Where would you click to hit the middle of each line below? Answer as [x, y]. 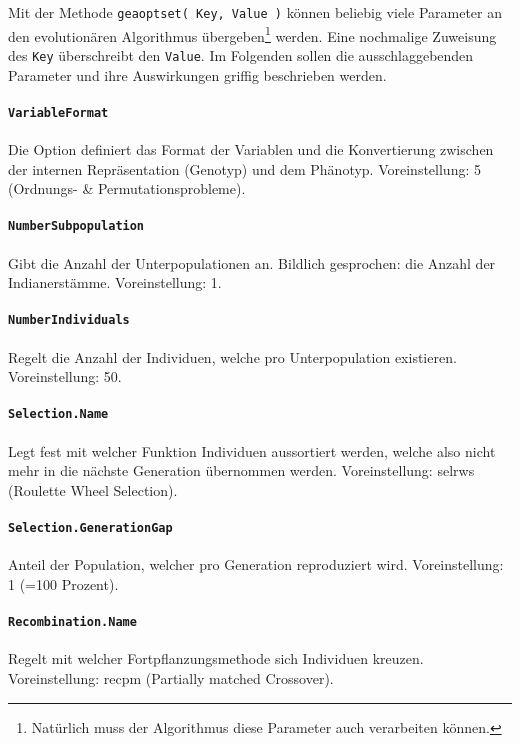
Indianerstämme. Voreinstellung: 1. [115, 282]
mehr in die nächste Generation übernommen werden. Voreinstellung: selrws [241, 470]
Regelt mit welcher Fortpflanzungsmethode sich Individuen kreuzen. [216, 658]
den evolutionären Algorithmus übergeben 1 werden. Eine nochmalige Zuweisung [252, 34]
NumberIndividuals [69, 320]
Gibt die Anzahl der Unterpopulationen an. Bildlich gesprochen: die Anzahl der [252, 262]
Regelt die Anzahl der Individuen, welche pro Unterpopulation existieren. [232, 356]
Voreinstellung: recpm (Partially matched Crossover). [171, 678]
